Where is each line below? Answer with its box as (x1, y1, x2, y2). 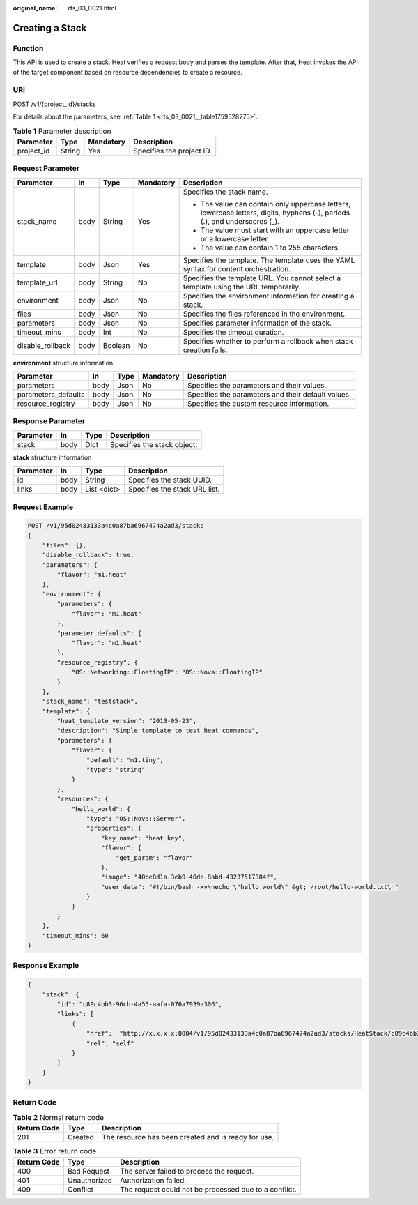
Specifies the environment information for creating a (183, 291, 355, 301)
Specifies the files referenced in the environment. (183, 309, 346, 319)
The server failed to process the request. (119, 1166, 254, 1176)
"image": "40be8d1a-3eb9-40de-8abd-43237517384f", (101, 873, 278, 881)
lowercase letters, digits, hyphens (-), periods (200, 208, 350, 218)
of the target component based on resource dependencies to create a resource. (13, 68, 243, 76)
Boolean (102, 340, 130, 350)
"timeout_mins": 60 (42, 932, 109, 939)
